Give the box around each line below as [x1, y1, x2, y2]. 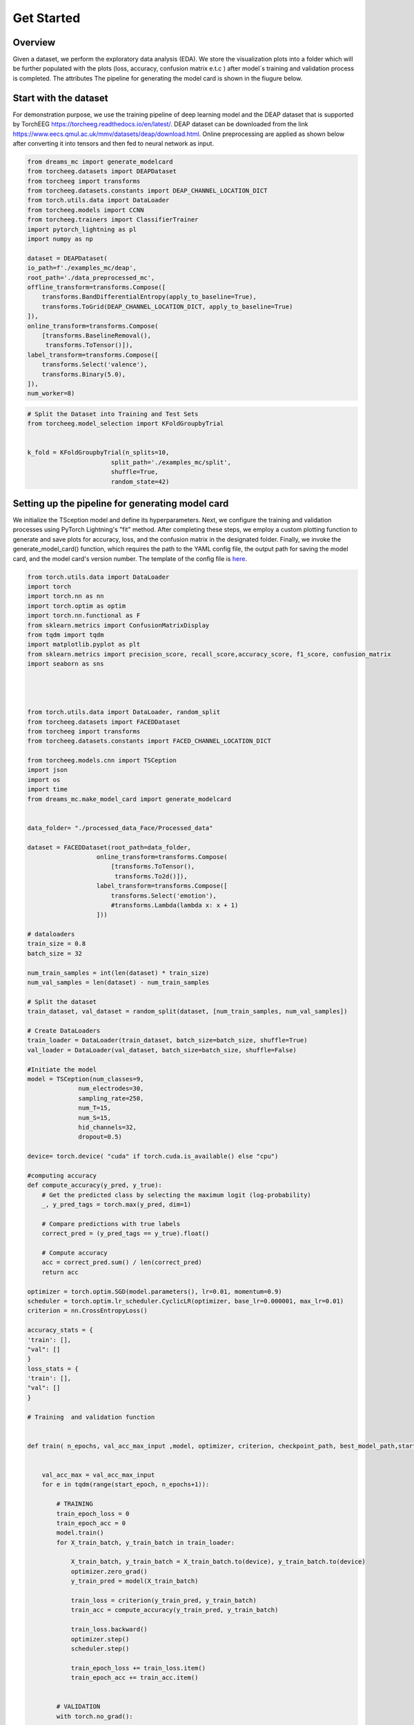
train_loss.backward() [70, 1626, 148, 1633]
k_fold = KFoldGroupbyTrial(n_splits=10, [27, 448, 170, 457]
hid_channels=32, [78, 1123, 137, 1131]
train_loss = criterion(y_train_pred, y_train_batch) [70, 1597, 257, 1604]
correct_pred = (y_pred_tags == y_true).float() [41, 1230, 210, 1238]
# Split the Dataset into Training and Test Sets [27, 410, 199, 417]
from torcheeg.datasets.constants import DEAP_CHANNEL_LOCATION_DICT [27, 187, 268, 195]
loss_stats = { [27, 1365, 79, 1372]
